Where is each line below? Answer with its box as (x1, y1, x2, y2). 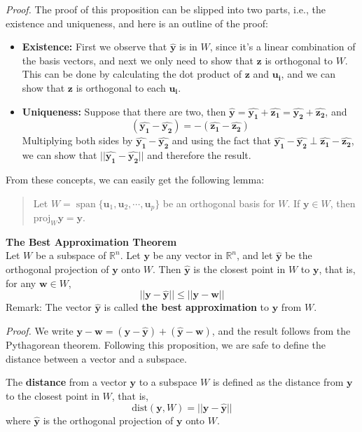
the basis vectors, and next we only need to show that (22, 53, 253, 67)
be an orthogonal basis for (162, 195, 275, 210)
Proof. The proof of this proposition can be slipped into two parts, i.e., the (6, 2, 326, 16)
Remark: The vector (6, 300, 92, 314)
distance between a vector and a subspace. (6, 351, 187, 365)
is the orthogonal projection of (43, 412, 174, 427)
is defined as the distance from (212, 375, 344, 389)
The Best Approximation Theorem (6, 234, 177, 249)
